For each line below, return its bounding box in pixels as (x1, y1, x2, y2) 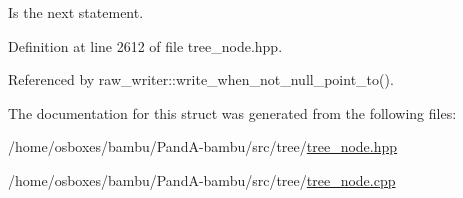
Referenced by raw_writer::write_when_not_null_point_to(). (8, 69, 394, 90)
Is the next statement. (8, 2, 144, 22)
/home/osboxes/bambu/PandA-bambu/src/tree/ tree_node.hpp (8, 136, 398, 157)
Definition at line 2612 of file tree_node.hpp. (8, 35, 283, 56)
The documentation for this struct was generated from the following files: (8, 102, 457, 123)
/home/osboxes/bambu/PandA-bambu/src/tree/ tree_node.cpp (8, 169, 396, 190)
